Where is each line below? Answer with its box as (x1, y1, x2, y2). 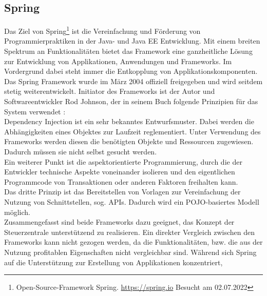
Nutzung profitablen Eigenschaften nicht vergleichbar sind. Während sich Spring (4, 246, 257, 257)
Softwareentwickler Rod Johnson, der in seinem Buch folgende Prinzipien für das (4, 96, 258, 107)
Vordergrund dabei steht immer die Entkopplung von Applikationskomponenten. (4, 66, 258, 76)
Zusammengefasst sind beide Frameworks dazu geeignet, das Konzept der (4, 216, 235, 227)
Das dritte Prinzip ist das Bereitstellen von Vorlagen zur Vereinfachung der (4, 186, 241, 197)
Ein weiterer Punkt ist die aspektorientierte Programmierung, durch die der (4, 156, 242, 167)
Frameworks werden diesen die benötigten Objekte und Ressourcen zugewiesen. (4, 136, 254, 147)
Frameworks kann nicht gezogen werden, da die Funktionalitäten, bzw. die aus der (4, 236, 263, 247)
